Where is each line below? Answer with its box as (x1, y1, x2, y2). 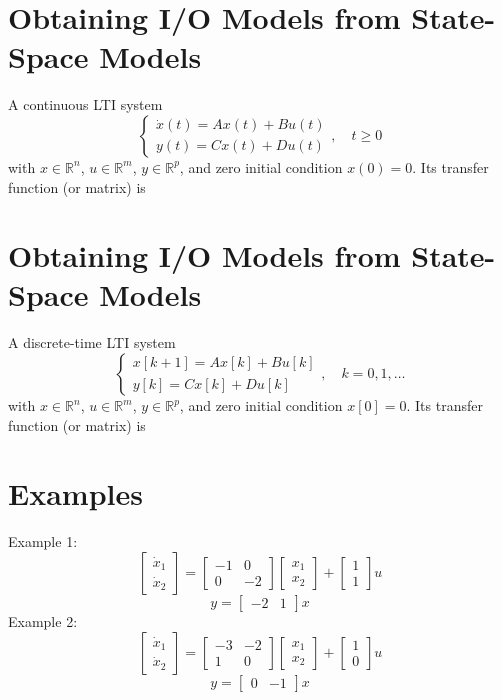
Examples (8, 473, 143, 514)
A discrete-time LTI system (8, 332, 176, 353)
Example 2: (8, 610, 78, 631)
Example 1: (8, 531, 78, 552)
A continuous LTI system (8, 94, 163, 115)
